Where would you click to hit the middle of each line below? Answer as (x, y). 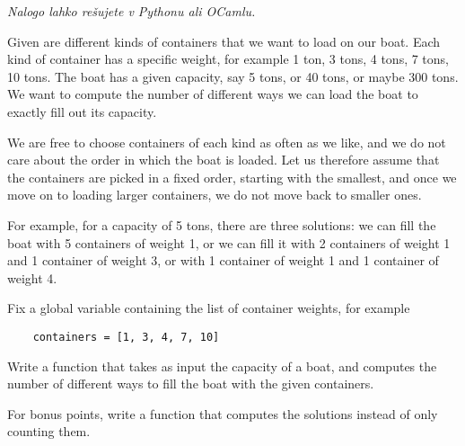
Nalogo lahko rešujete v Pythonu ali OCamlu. (132, 11)
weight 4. (32, 277)
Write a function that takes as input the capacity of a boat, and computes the (222, 366)
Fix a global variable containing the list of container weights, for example (209, 308)
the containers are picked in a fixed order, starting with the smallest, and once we (232, 177)
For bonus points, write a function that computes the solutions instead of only (223, 413)
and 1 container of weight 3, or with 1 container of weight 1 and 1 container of (223, 260)
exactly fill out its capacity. (82, 111)
